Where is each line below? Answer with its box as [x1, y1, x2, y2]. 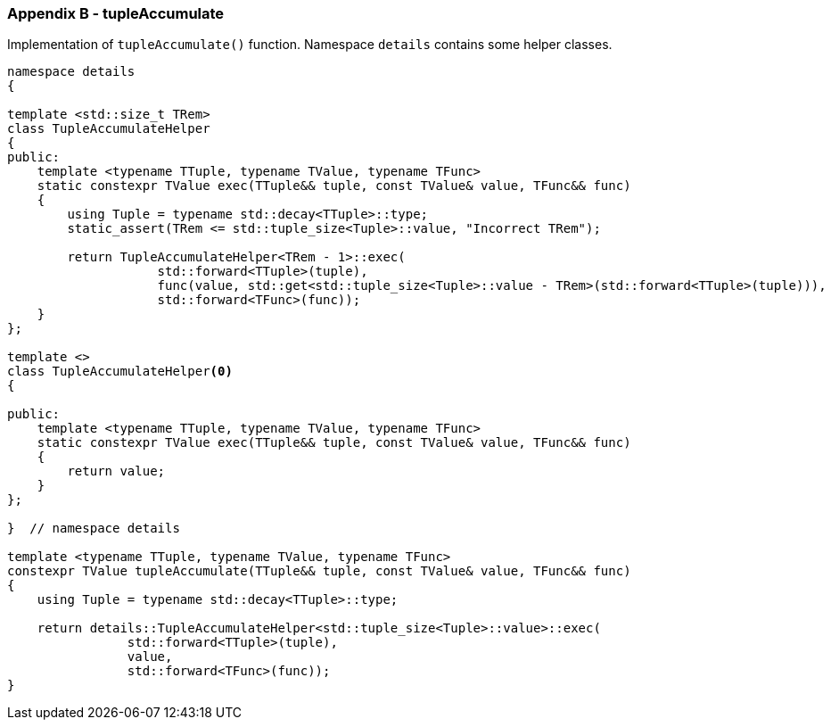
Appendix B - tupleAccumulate [7, 4, 225, 22]
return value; [67, 464, 166, 479]
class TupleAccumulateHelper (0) [7, 364, 233, 379]
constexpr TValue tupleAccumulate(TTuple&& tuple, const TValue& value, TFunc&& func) [7, 564, 631, 579]
